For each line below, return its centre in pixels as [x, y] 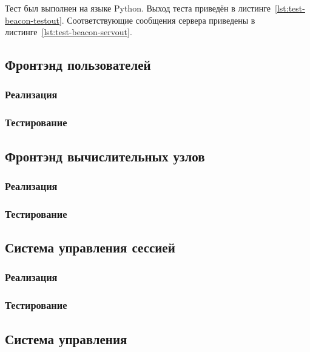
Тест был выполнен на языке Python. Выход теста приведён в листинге [138, 8]
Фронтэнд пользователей [78, 65]
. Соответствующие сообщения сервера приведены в [158, 20]
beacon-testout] [33, 20]
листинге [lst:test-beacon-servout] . [69, 32]
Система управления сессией [90, 247]
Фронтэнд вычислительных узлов [105, 156]
